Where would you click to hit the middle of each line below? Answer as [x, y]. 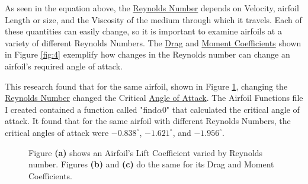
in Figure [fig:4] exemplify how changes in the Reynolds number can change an [147, 54]
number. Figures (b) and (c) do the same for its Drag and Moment [151, 164]
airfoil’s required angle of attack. [64, 66]
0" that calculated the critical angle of [231, 109]
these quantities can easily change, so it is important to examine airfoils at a [143, 31]
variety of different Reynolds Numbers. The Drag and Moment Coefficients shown [153, 42]
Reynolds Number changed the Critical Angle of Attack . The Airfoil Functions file [154, 98]
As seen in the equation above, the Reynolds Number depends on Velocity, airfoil [152, 8]
